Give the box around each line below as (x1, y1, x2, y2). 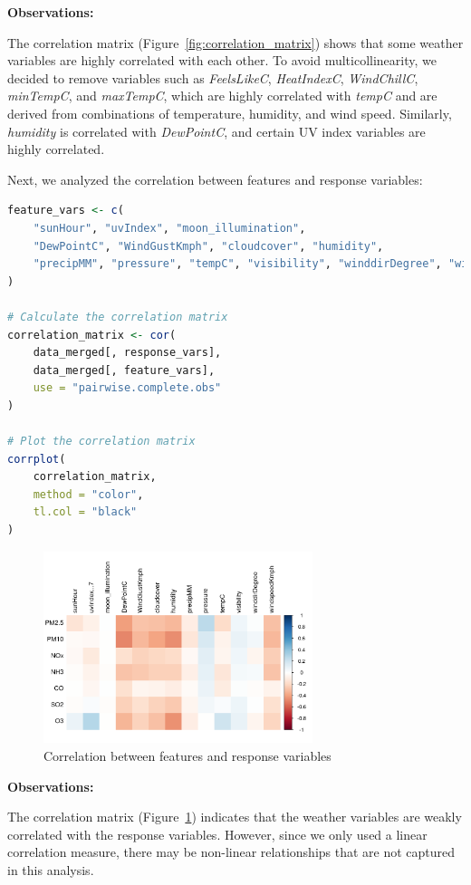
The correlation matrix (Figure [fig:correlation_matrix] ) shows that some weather (7, 33, 464, 52)
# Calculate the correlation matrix (7, 310, 228, 323)
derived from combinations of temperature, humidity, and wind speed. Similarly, (7, 103, 452, 122)
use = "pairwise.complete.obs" (33, 381, 222, 395)
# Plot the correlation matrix (7, 435, 196, 448)
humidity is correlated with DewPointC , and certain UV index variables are (7, 121, 426, 140)
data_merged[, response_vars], (33, 346, 222, 360)
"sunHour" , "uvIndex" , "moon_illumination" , (33, 221, 306, 235)
